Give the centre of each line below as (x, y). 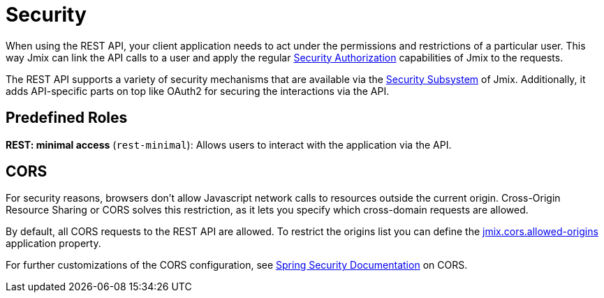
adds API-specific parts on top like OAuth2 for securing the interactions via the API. (198, 91)
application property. (53, 244)
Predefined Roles (67, 118)
